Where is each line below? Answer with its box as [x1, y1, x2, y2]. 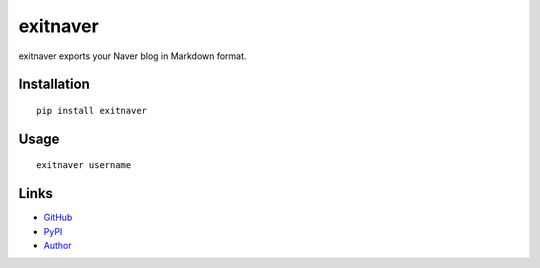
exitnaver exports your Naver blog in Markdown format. [18, 50, 247, 62]
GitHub [43, 211, 73, 224]
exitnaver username [36, 160, 132, 171]
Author [43, 240, 72, 252]
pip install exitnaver [36, 105, 148, 116]
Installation [18, 76, 90, 93]
